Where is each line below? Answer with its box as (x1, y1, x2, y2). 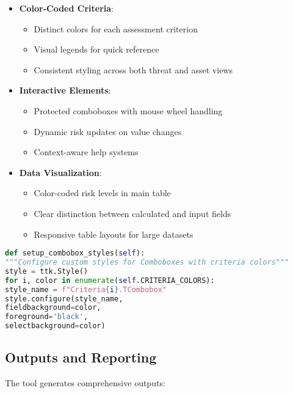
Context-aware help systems (34, 145, 139, 158)
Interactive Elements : (19, 84, 111, 97)
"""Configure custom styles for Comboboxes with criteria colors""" (5, 258, 289, 266)
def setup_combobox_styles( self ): (5, 249, 145, 258)
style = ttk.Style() (5, 266, 89, 276)
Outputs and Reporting (5, 348, 157, 367)
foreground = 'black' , (5, 312, 89, 321)
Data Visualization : (19, 166, 102, 178)
